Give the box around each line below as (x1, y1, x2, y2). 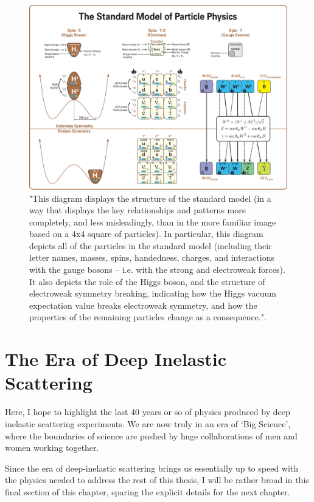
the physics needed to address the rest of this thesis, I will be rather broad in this (5, 473, 309, 486)
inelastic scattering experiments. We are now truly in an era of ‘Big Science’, (5, 417, 291, 430)
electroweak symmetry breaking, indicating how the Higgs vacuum (29, 287, 276, 300)
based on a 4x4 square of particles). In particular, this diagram (29, 227, 263, 240)
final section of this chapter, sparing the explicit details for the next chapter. (5, 485, 290, 498)
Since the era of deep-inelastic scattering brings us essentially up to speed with (5, 461, 299, 474)
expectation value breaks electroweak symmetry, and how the (29, 298, 257, 311)
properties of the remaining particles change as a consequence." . (29, 311, 267, 323)
